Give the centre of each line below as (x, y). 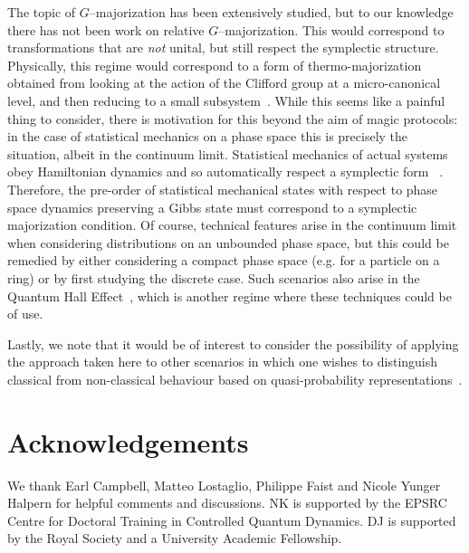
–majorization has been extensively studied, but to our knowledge (271, 12)
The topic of (42, 12)
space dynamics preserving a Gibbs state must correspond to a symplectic (212, 207)
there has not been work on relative (106, 29)
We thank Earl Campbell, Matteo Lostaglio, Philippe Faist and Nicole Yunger (224, 485)
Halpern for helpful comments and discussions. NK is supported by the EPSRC (227, 503)
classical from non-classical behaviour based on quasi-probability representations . (235, 379)
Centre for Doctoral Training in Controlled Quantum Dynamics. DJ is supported (232, 520)
